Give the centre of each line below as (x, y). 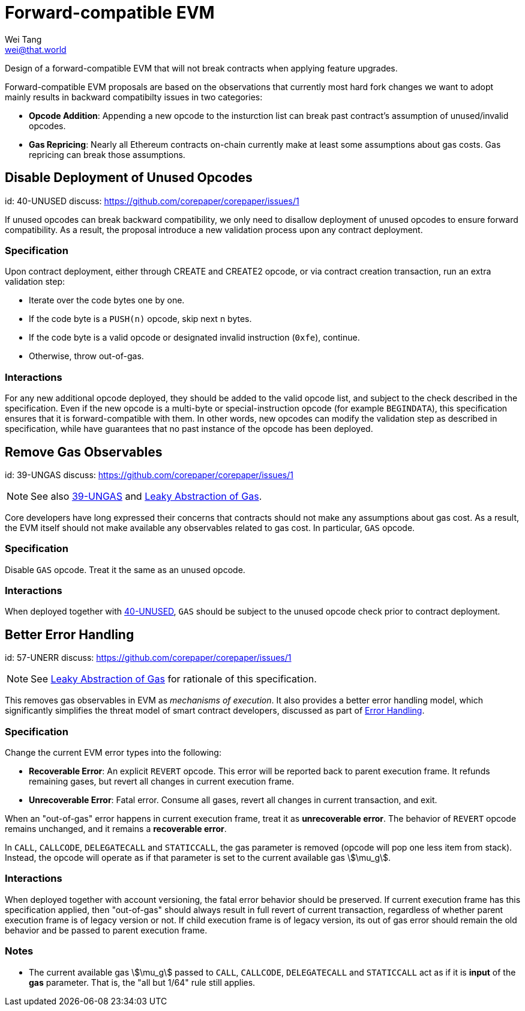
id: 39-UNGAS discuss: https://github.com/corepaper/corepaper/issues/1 (149, 475)
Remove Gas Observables (84, 452)
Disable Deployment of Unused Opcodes (129, 178)
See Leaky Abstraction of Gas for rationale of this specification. (174, 679)
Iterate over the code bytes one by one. (107, 300)
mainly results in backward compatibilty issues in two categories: (134, 97)
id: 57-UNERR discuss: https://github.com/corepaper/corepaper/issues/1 (148, 658)
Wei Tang (23, 39)
